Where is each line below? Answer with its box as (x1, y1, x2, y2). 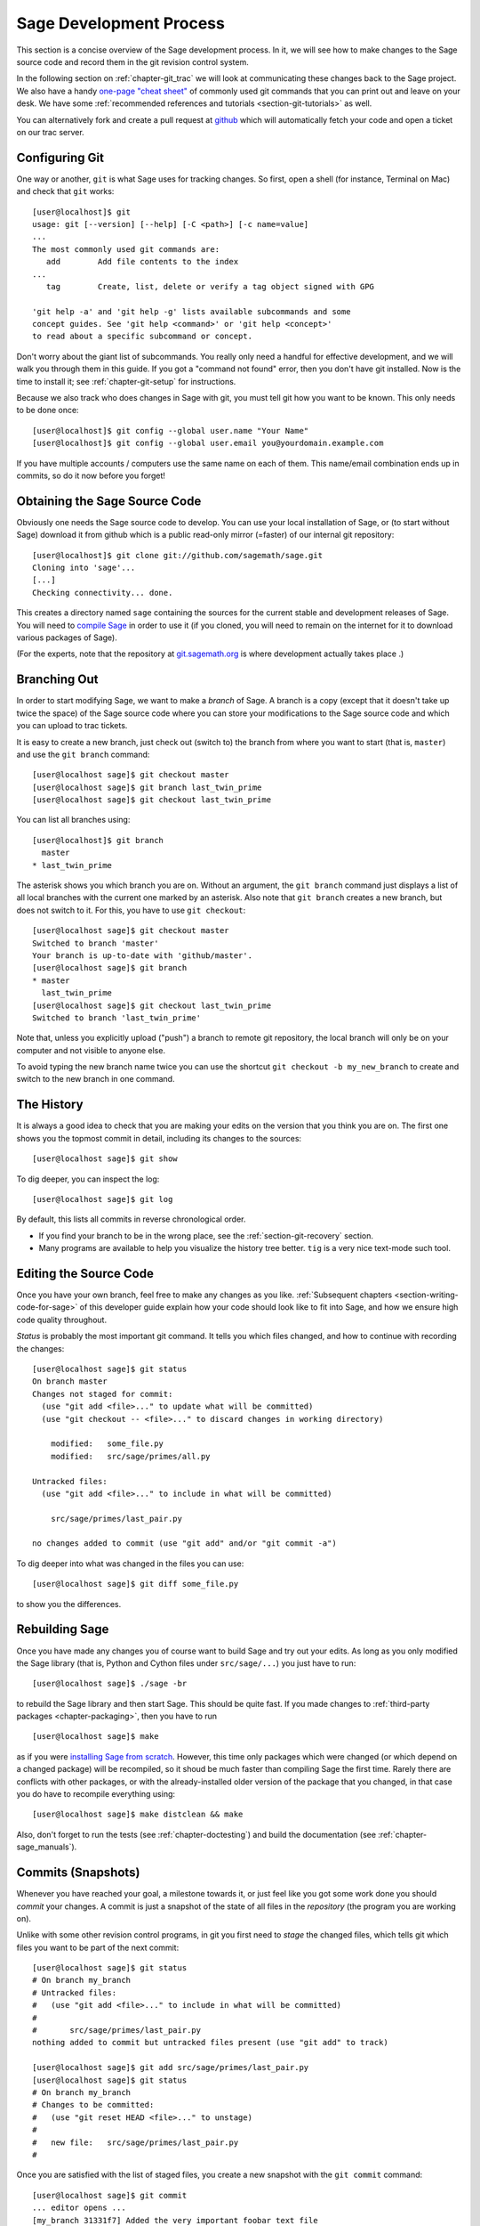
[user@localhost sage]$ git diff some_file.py (32, 1579, 239, 1589)
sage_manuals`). (16, 1841, 77, 1852)
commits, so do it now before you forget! (16, 470, 166, 481)
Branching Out (16, 672, 99, 687)
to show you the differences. (16, 1598, 122, 1609)
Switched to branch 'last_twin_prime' (32, 1012, 202, 1023)
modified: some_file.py (50, 1439, 164, 1449)
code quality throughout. (16, 1314, 107, 1325)
